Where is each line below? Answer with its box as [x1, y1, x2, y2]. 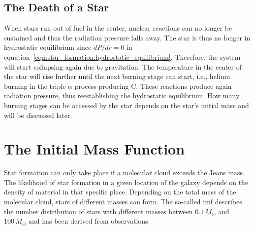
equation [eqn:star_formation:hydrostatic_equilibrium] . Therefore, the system [4, 51, 241, 62]
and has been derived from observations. [28, 216, 150, 226]
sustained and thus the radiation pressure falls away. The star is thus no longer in [4, 32, 251, 42]
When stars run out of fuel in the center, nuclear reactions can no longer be [4, 23, 232, 33]
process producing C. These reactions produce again [74, 80, 232, 91]
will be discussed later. [4, 110, 72, 120]
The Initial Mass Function [4, 139, 185, 159]
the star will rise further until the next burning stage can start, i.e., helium [4, 71, 230, 81]
